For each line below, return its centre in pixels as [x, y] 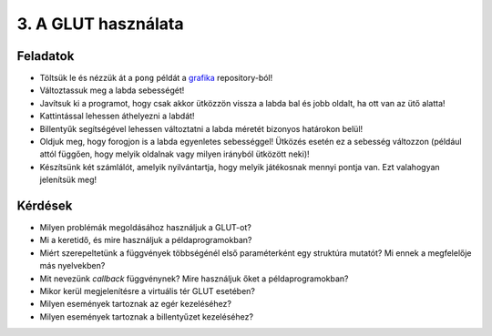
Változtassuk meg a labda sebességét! [112, 90]
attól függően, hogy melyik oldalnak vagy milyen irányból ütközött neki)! [174, 154]
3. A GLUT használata [100, 24]
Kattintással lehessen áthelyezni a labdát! [117, 116]
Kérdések [45, 206]
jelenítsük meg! [68, 180]
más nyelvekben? [72, 266]
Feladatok [46, 56]
